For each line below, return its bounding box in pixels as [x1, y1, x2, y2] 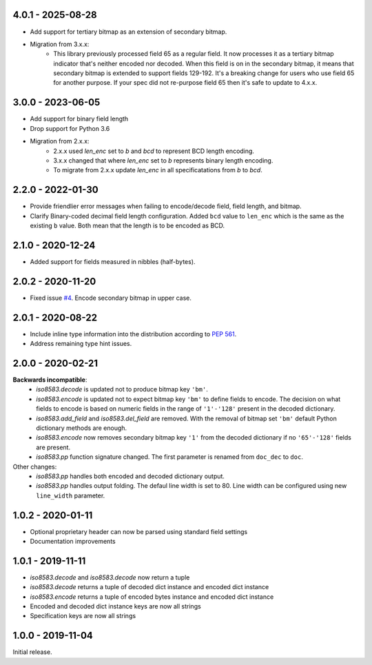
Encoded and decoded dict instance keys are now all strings [30, 602, 201, 611]
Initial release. [12, 648, 52, 656]
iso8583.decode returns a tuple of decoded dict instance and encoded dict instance [30, 583, 269, 591]
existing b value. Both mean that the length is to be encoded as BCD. [30, 221, 225, 230]
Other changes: [12, 462, 57, 471]
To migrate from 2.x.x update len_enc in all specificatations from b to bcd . [53, 166, 263, 174]
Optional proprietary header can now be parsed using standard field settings [30, 527, 248, 535]
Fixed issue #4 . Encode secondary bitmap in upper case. [30, 294, 192, 302]
